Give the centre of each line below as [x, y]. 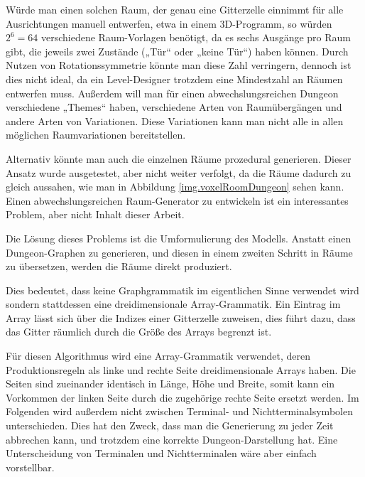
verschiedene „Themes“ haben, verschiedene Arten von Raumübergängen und [174, 107]
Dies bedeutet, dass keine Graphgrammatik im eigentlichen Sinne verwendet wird [182, 290]
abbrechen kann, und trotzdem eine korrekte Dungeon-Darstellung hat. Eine [172, 439]
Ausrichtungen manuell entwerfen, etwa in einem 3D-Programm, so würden [169, 23]
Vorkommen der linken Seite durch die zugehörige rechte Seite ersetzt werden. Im [182, 397]
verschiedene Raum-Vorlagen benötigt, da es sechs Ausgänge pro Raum [196, 37]
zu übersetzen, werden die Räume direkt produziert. [119, 266]
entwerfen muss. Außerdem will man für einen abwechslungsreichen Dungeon [172, 93]
